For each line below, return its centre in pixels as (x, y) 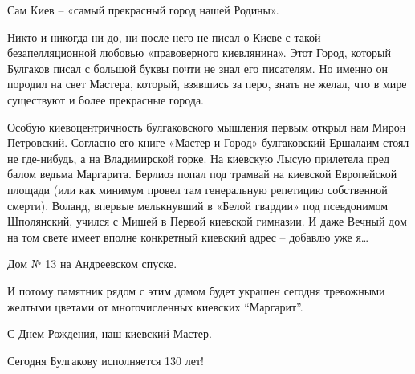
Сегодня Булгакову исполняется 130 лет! (106, 360)
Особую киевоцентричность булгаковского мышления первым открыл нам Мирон (207, 126)
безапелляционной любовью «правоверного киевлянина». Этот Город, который (199, 53)
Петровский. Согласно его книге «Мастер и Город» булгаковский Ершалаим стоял (208, 142)
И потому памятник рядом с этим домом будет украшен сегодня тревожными (196, 290)
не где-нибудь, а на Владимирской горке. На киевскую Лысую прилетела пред (199, 158)
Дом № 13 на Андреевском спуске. (92, 264)
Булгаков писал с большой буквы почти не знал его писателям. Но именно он (197, 68)
